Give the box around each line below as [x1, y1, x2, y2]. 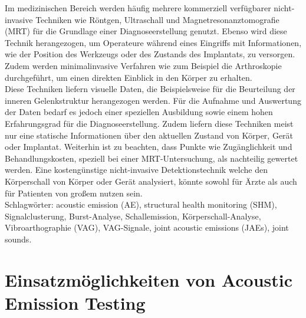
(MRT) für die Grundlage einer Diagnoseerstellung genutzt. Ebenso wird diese [5, 25, 287, 37]
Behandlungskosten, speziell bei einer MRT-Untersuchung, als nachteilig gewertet [5, 152, 298, 164]
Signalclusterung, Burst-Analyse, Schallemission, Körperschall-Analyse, [5, 209, 261, 222]
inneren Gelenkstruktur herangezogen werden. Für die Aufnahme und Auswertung [5, 94, 301, 106]
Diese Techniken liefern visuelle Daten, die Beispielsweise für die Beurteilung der [5, 83, 295, 95]
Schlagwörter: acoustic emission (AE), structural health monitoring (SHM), [5, 198, 277, 211]
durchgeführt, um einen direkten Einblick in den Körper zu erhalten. [5, 71, 252, 83]
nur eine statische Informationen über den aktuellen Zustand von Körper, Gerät [5, 129, 294, 141]
